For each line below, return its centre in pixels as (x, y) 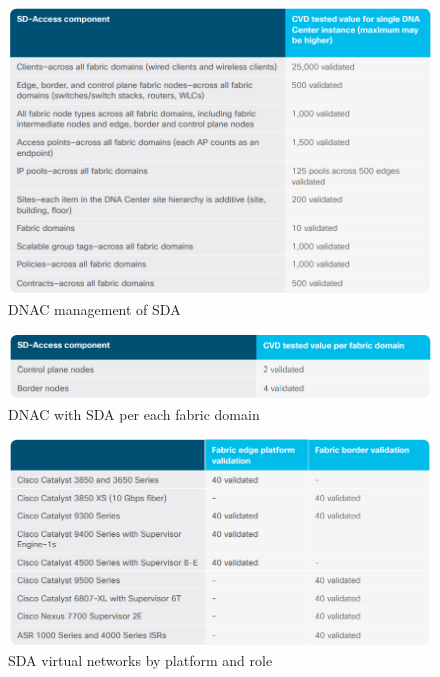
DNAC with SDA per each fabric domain (134, 413)
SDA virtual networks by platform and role (140, 660)
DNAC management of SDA (94, 308)
